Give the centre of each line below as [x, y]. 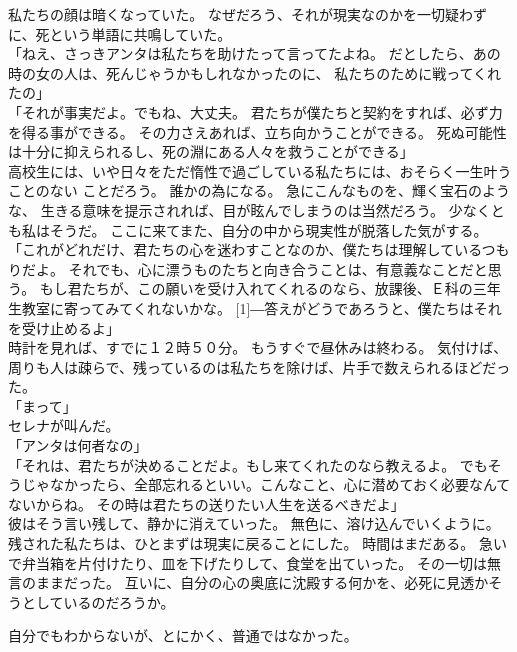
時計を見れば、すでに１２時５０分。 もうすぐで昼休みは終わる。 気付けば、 [258, 347]
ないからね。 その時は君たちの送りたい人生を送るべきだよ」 [206, 503]
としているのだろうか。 [98, 601]
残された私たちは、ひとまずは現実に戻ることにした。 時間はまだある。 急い [257, 543]
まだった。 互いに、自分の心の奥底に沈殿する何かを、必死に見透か [269, 582]
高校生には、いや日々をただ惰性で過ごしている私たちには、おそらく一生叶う [260, 170]
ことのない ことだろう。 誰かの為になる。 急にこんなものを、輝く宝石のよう [259, 190]
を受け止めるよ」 [64, 327]
